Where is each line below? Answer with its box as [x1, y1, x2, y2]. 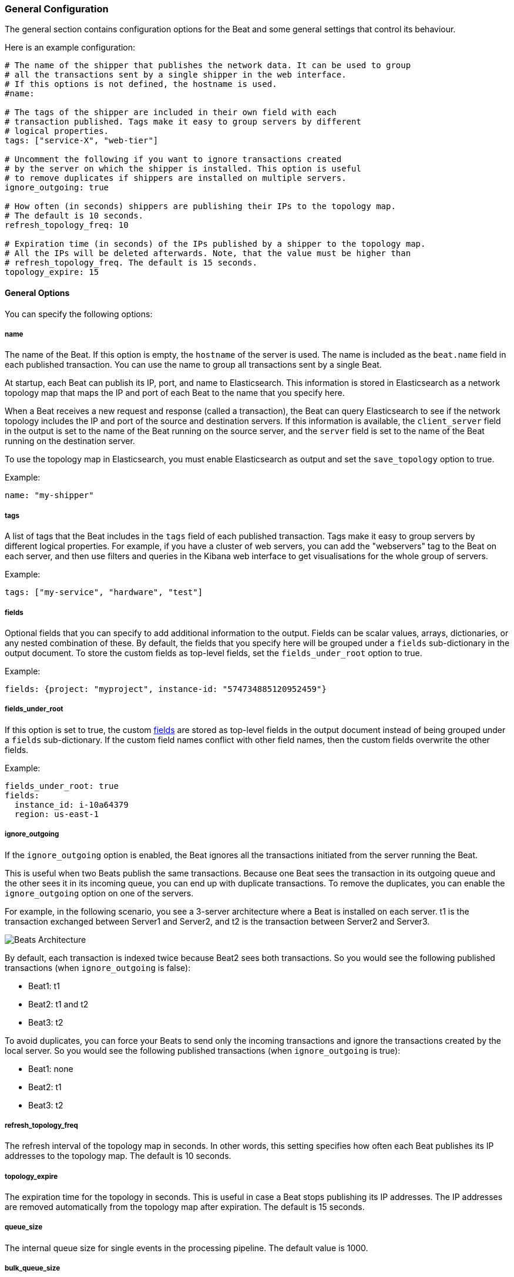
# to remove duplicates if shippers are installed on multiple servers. [5, 173, 347, 183]
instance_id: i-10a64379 [14, 799, 129, 809]
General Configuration [5, 3, 109, 15]
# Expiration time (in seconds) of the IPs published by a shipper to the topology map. [5, 239, 426, 249]
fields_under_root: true [5, 781, 119, 791]
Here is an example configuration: [5, 42, 136, 53]
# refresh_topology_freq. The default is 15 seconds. [5, 258, 257, 268]
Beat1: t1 [28, 980, 60, 991]
